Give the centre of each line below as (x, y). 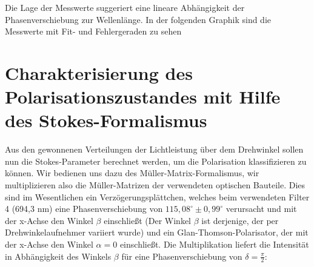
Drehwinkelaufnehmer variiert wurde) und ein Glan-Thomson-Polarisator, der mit (157, 232)
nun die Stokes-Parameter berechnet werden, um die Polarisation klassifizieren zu (156, 161)
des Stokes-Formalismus (106, 120)
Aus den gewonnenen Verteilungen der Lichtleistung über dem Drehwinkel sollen (154, 149)
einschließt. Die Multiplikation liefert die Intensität (214, 244)
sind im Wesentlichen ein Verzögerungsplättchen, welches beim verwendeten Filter (157, 196)
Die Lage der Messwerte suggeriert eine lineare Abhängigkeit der (125, 7)
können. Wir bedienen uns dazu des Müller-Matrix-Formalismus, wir (132, 173)
